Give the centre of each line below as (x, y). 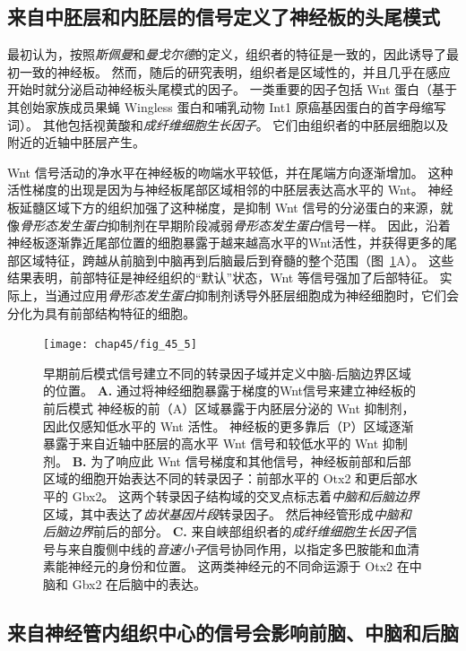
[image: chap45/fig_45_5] (120, 345)
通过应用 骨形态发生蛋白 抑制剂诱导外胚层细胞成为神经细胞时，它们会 (258, 295)
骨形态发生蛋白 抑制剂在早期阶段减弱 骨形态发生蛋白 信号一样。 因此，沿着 (235, 225)
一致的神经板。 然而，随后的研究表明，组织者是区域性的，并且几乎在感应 (235, 71)
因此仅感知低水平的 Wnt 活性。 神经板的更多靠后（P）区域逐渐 (229, 425)
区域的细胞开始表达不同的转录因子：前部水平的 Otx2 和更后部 (224, 478)
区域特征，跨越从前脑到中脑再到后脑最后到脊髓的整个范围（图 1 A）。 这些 (237, 260)
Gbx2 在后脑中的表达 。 (139, 583)
